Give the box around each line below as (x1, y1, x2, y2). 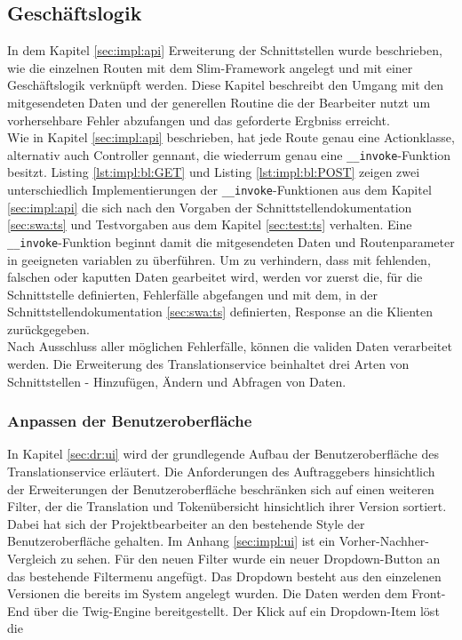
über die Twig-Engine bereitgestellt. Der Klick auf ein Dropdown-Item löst (33, 601, 440, 620)
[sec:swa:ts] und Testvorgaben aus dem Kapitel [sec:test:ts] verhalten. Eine (7, 215, 412, 234)
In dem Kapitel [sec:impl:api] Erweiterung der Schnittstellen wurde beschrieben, (7, 41, 442, 60)
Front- (411, 584, 446, 603)
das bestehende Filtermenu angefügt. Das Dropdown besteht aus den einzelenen (7, 566, 442, 585)
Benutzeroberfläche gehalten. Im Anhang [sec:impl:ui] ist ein (7, 532, 336, 550)
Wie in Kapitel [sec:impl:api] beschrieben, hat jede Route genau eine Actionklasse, (7, 128, 455, 147)
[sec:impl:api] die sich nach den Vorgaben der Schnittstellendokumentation (7, 197, 412, 216)
